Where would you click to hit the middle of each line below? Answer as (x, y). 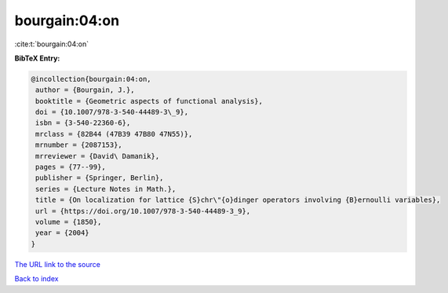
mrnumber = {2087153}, (79, 145)
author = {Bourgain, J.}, (85, 90)
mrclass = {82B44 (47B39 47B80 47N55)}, (114, 134)
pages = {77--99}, (71, 167)
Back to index (36, 279)
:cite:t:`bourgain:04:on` (52, 44)
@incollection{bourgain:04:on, (91, 79)
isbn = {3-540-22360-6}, (83, 123)
